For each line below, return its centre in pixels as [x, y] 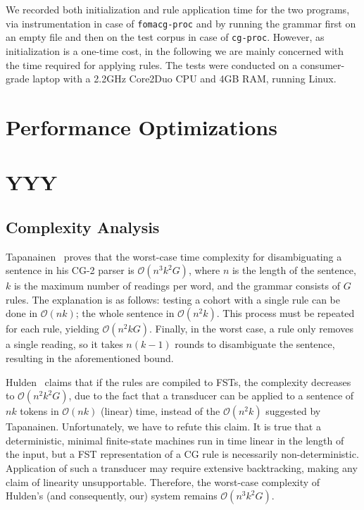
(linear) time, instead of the [160, 411]
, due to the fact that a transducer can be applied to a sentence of [211, 396]
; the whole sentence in [125, 313]
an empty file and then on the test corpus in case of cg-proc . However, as [165, 37]
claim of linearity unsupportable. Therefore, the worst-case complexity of [163, 481]
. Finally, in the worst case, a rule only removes [251, 329]
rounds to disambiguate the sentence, [255, 344]
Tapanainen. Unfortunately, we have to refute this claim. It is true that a [163, 427]
